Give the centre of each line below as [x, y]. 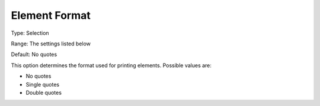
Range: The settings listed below [51, 44]
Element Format [51, 15]
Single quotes [42, 84]
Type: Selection [30, 33]
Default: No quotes [34, 54]
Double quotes [44, 92]
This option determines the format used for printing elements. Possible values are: [111, 65]
